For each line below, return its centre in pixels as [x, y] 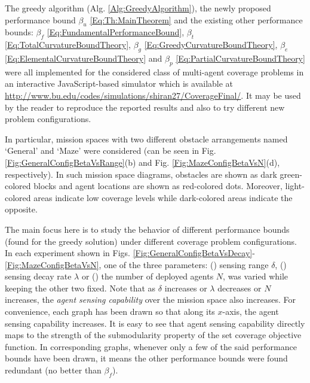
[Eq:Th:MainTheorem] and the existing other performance [196, 19]
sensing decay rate [38, 276]
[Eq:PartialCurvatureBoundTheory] [240, 58]
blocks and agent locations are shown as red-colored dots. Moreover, [158, 186]
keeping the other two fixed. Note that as [80, 288]
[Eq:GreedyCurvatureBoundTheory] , [211, 45]
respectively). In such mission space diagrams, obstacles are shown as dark [141, 174]
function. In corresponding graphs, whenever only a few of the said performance [151, 346]
